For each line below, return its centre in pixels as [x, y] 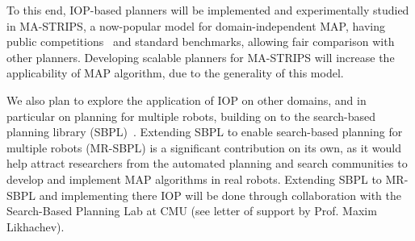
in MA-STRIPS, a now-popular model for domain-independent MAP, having [196, 25]
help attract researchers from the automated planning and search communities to [207, 163]
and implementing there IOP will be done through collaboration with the [220, 195]
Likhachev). [36, 226]
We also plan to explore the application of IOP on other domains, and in [187, 100]
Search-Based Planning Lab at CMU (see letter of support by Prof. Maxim [192, 211]
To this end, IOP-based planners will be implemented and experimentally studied [208, 10]
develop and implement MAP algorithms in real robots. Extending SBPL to [194, 179]
